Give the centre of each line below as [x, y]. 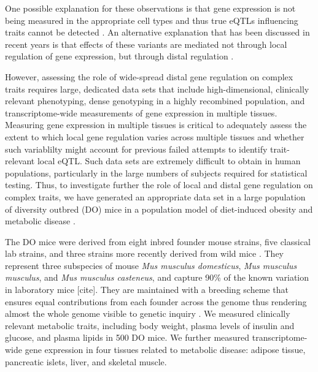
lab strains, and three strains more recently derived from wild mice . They [145, 253]
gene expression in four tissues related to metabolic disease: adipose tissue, [165, 350]
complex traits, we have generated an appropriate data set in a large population [155, 196]
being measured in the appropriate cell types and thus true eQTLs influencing [152, 20]
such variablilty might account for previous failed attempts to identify [136, 149]
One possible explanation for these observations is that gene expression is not [150, 8]
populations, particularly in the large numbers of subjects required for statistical [156, 173]
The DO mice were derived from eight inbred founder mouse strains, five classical [158, 241]
